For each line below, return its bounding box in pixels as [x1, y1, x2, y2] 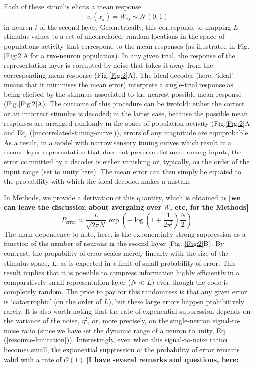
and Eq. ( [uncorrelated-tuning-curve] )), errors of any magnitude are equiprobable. [4, 127, 250, 138]
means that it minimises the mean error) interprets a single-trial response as [4, 79, 233, 90]
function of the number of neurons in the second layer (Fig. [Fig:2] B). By [4, 238, 224, 248]
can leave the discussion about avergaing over [4, 202, 162, 212]
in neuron [4, 21, 33, 31]
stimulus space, [4, 257, 50, 268]
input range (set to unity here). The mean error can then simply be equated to [4, 166, 241, 176]
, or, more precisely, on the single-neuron [87, 315, 210, 326]
